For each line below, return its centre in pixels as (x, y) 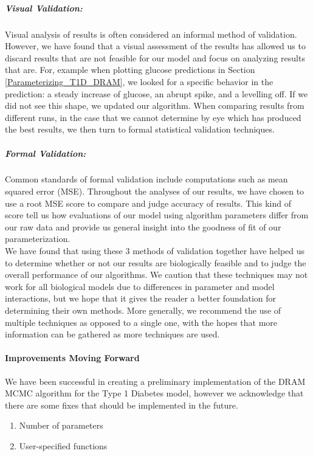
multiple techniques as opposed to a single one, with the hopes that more (141, 322)
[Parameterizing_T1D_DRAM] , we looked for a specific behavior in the (139, 81)
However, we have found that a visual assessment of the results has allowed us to (155, 46)
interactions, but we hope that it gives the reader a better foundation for (141, 298)
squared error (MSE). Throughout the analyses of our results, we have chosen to (155, 191)
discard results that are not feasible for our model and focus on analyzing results (155, 57)
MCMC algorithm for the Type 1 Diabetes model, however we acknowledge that (154, 393)
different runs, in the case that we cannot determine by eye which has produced (153, 117)
